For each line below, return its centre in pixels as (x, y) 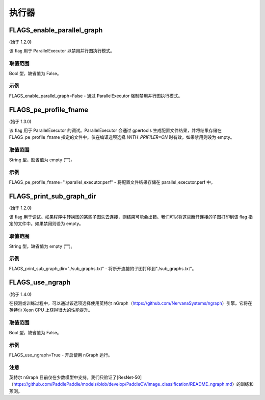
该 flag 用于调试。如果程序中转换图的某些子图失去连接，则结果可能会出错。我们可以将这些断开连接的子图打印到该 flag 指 (131, 217)
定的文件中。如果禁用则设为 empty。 (46, 224)
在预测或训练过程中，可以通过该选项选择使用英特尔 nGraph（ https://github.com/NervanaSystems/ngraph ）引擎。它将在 (131, 303)
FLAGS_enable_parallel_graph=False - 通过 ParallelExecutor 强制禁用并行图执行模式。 (96, 96)
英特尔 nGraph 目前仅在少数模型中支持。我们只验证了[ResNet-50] (75, 377)
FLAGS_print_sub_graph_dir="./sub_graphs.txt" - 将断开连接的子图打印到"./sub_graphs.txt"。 (103, 268)
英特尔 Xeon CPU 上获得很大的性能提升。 (51, 310)
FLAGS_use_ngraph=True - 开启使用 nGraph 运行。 (61, 355)
